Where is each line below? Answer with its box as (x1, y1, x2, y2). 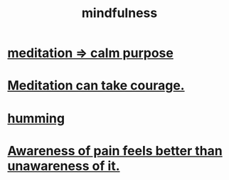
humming (7, 110, 65, 126)
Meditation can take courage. (7, 78, 185, 94)
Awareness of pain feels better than (7, 142, 223, 159)
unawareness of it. (7, 158, 120, 174)
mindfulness (81, 5, 158, 21)
